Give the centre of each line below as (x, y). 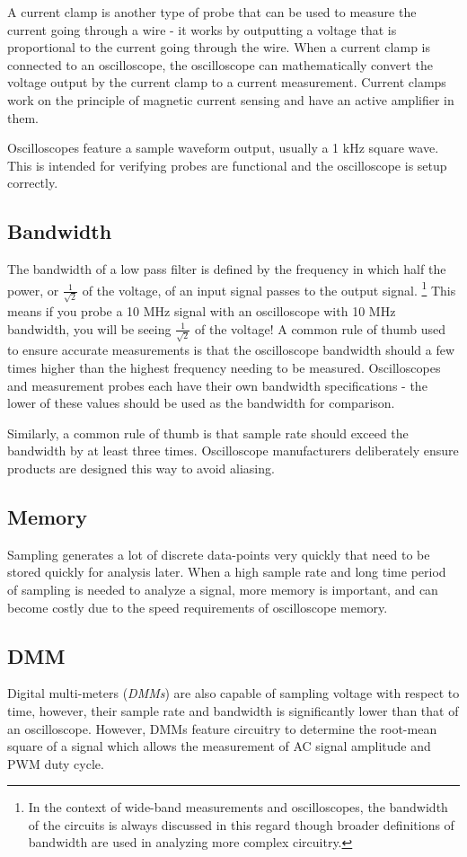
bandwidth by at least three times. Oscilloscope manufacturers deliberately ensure (233, 451)
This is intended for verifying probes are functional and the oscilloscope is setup (227, 165)
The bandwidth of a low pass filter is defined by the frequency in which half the (227, 269)
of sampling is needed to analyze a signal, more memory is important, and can (223, 589)
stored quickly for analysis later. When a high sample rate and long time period (227, 572)
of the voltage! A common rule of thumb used (321, 328)
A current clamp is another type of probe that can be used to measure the (212, 12)
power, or (33, 290)
